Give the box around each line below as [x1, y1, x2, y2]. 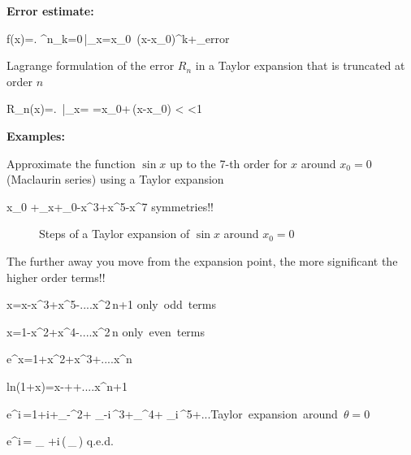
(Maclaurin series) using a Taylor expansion [6, 171, 224, 188]
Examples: [6, 127, 65, 144]
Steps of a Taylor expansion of [39, 225, 190, 242]
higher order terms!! [6, 268, 106, 285]
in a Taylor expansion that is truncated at [195, 57, 405, 74]
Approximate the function [6, 154, 136, 171]
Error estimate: [6, 2, 94, 19]
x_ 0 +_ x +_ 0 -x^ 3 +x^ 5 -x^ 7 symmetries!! [6, 197, 214, 214]
